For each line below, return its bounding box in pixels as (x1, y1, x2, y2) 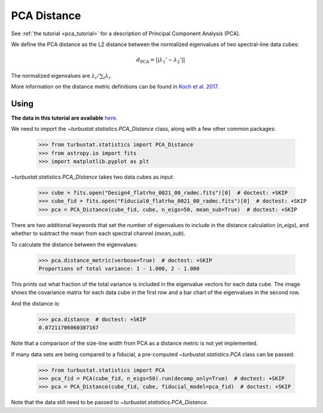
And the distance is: (11, 299, 60, 307)
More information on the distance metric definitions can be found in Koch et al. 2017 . (11, 83, 220, 90)
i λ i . (103, 72, 112, 81)
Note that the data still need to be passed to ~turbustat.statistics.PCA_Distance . (11, 399, 209, 406)
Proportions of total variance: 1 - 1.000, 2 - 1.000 (38, 265, 200, 272)
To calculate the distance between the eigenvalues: (11, 241, 138, 248)
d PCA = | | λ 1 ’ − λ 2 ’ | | (136, 57, 185, 65)
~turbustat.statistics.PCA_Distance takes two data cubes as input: (11, 173, 175, 181)
